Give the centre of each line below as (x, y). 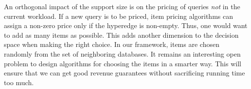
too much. (19, 82)
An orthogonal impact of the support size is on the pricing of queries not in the (122, 6)
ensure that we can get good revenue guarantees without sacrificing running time (125, 73)
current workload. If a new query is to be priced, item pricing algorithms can (118, 16)
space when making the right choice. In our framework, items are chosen (112, 44)
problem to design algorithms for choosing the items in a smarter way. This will (123, 63)
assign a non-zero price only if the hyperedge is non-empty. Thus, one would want (126, 25)
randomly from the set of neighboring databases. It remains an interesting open (122, 53)
